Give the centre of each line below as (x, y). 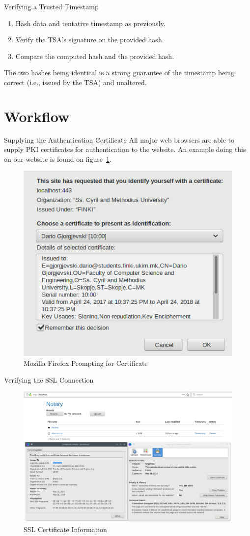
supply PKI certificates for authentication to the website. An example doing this (125, 149)
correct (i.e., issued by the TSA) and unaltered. (75, 82)
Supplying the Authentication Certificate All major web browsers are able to (119, 139)
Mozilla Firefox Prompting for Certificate (86, 363)
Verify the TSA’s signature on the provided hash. (90, 40)
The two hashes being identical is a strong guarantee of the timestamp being (119, 73)
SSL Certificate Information (65, 529)
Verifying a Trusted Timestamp (51, 6)
